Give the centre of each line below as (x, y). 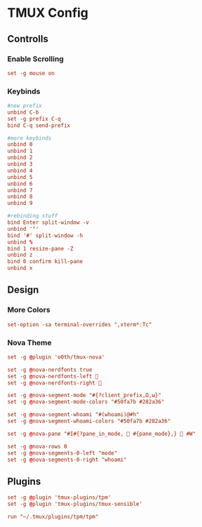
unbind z (20, 255)
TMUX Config (48, 13)
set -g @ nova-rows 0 (38, 446)
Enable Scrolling (36, 59)
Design (23, 290)
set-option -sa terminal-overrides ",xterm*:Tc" (80, 324)
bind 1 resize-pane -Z (40, 248)
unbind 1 (20, 151)
